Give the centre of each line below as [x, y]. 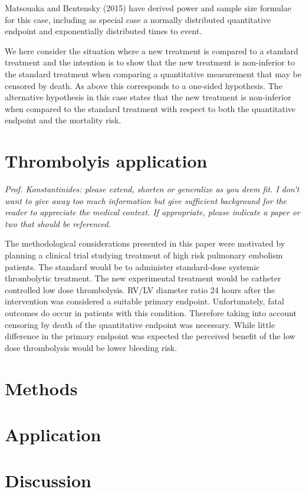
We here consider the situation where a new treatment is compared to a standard [152, 50]
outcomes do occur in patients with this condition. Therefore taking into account [151, 313]
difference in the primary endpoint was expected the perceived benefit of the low [150, 336]
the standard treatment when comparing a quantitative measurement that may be [153, 73]
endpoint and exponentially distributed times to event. [103, 31]
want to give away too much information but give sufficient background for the [146, 200]
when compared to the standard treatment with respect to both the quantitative [150, 108]
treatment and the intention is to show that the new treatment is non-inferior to [150, 62]
